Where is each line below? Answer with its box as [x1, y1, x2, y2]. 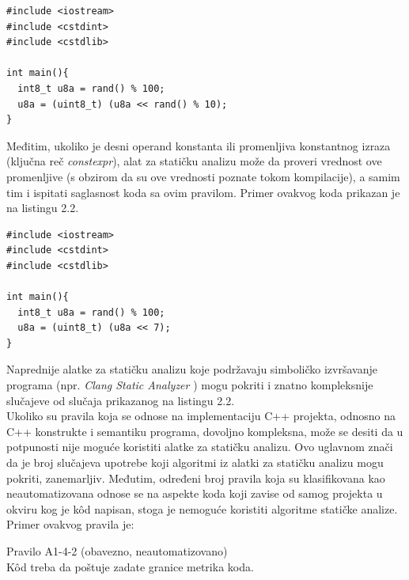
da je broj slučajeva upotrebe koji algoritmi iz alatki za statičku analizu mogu [6, 454, 384, 471]
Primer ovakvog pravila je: [6, 516, 134, 533]
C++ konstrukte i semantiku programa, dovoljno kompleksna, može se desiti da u [6, 423, 403, 439]
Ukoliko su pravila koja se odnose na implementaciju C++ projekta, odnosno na [6, 408, 396, 424]
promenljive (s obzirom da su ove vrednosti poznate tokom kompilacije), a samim [6, 168, 400, 184]
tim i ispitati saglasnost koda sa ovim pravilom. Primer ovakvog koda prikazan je [6, 184, 400, 200]
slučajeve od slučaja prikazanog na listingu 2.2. [6, 392, 235, 408]
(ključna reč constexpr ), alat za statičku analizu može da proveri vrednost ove [6, 153, 382, 169]
